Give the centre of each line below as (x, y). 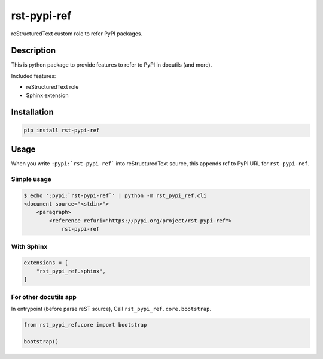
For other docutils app (44, 297)
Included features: (33, 76)
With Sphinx (29, 246)
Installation (32, 112)
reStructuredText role (52, 87)
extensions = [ (46, 263)
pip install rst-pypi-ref (62, 130)
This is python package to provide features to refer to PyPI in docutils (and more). (112, 65)
